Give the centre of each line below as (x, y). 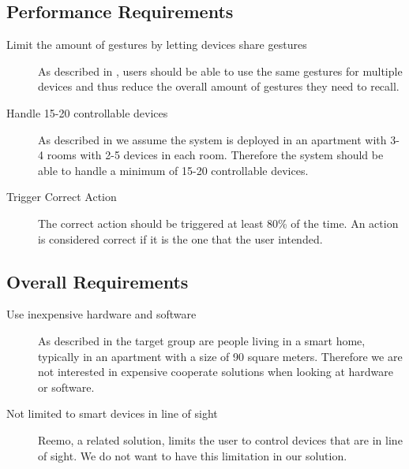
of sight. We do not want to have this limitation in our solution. (193, 455)
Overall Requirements (98, 281)
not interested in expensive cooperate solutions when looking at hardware (216, 372)
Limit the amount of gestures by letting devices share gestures (157, 45)
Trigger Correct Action (62, 197)
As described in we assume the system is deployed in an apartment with (212, 139)
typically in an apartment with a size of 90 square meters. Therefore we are (220, 356)
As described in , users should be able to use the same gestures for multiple (220, 71)
